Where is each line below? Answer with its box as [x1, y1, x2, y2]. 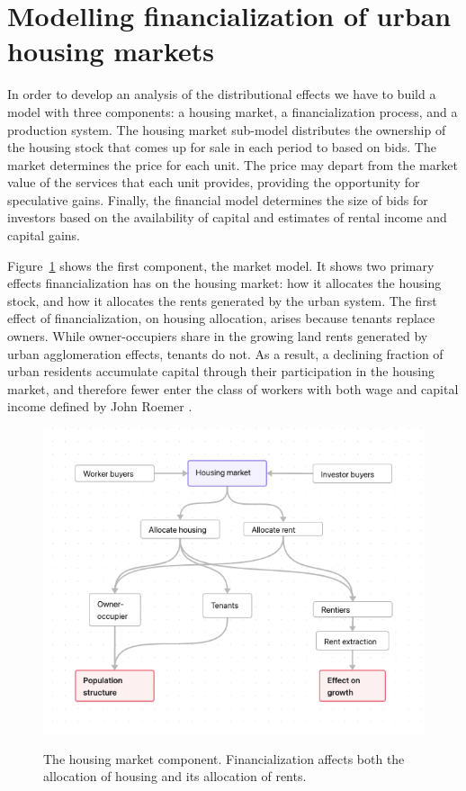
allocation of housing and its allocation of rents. [43, 767, 307, 786]
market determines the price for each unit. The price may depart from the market [7, 155, 458, 174]
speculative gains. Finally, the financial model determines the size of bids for [7, 190, 428, 209]
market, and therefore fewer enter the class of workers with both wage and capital [7, 379, 459, 398]
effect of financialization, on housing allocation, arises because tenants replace [7, 309, 435, 328]
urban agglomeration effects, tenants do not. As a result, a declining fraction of [7, 344, 444, 363]
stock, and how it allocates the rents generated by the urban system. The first [7, 291, 437, 310]
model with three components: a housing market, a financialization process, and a [7, 102, 458, 121]
